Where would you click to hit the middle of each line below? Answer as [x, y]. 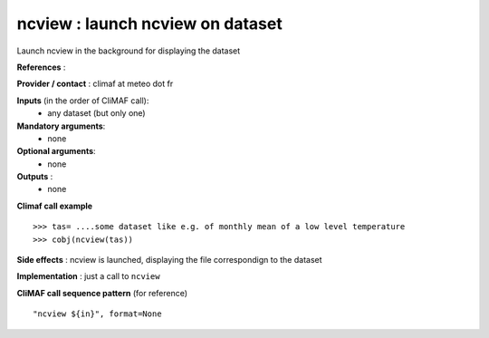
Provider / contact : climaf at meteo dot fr [95, 84]
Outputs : [35, 177]
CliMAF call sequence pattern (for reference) [102, 293]
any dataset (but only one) [96, 113]
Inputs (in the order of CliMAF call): [83, 101]
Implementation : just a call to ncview [88, 276]
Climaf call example [55, 206]
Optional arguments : [56, 151]
